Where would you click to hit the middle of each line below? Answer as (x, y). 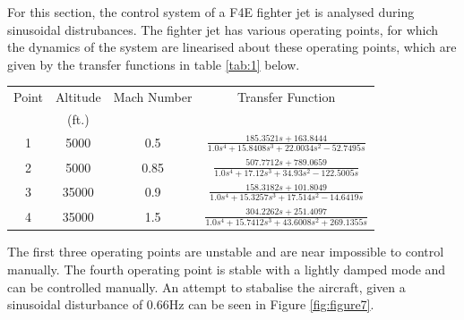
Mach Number (153, 97)
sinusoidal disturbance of (75, 304)
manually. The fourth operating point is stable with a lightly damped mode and (227, 269)
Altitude (78, 97)
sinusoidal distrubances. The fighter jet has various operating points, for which (223, 29)
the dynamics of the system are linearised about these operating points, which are (232, 47)
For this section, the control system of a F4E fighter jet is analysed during (211, 12)
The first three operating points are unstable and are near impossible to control (226, 252)
